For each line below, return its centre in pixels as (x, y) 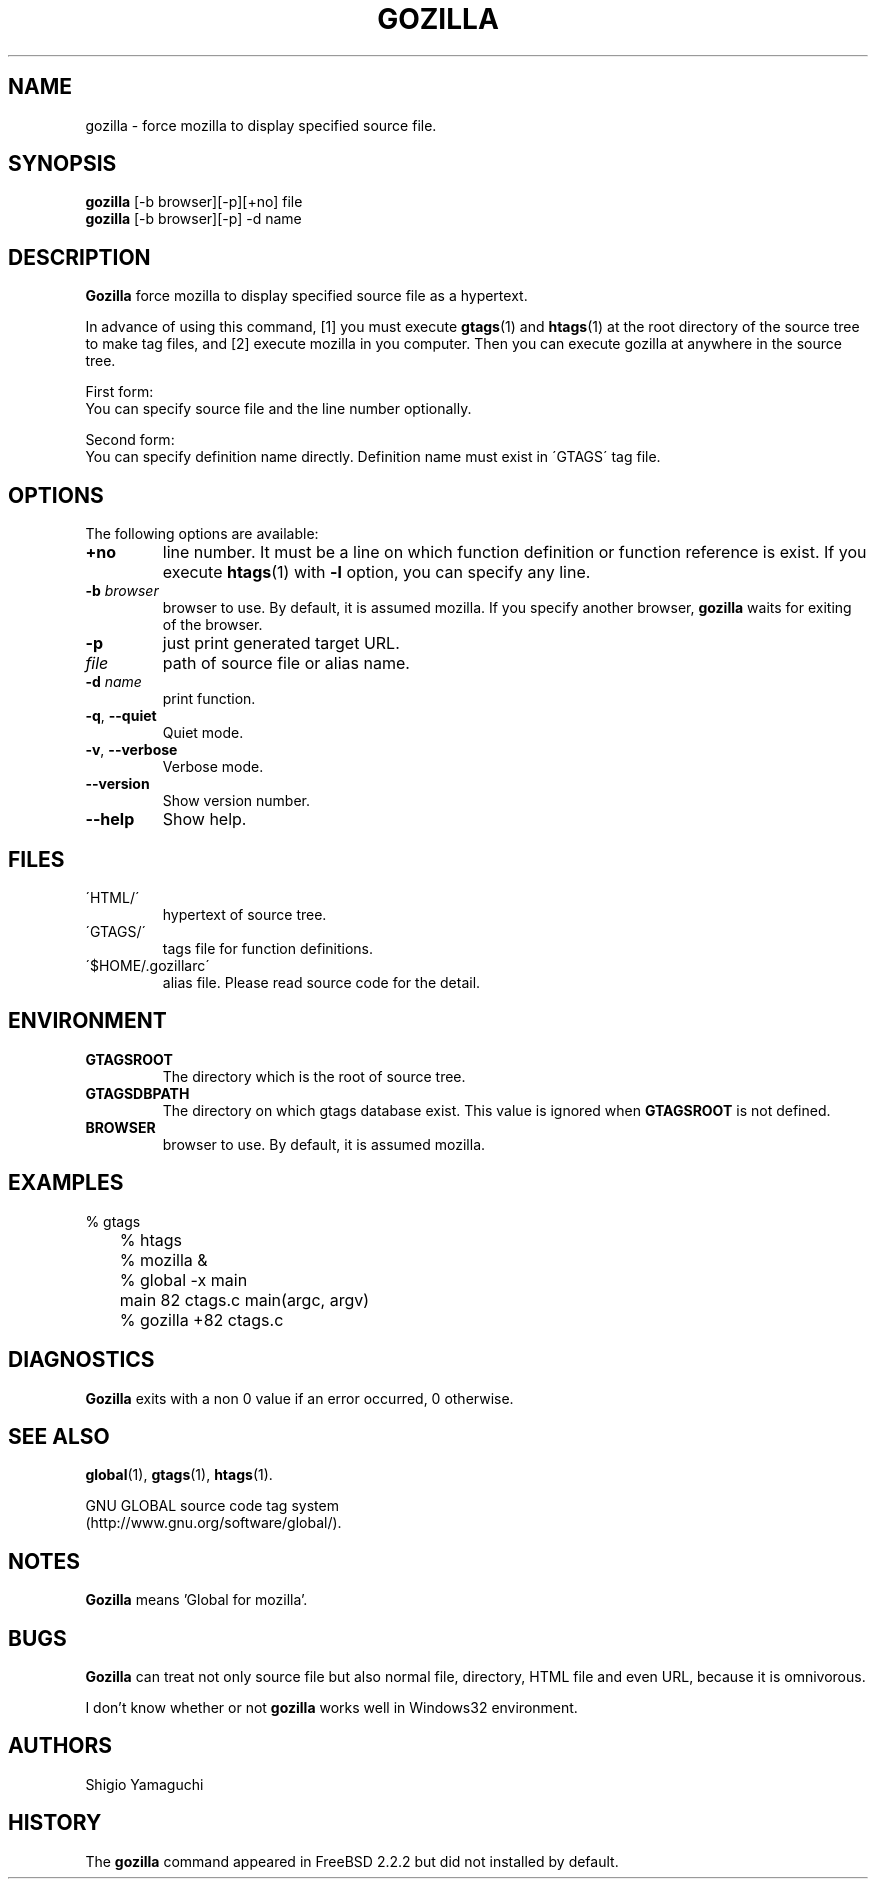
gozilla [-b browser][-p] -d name (193, 219)
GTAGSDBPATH (137, 1093)
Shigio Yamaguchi (144, 1784)
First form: (119, 392)
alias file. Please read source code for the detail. (321, 982)
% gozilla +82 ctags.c (201, 1319)
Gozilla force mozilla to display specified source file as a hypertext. (306, 296)
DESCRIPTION (79, 257)
